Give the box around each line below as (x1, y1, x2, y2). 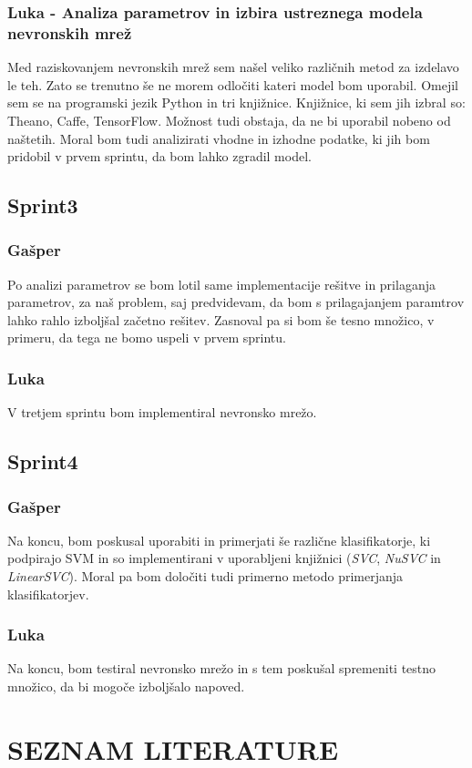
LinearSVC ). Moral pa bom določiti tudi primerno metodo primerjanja (7, 567, 404, 586)
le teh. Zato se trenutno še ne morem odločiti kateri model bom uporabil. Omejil (7, 75, 458, 94)
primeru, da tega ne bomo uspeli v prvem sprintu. (7, 328, 286, 347)
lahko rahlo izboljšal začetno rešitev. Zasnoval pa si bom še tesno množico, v (7, 310, 435, 329)
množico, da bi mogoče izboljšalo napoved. (7, 677, 245, 696)
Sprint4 (7, 447, 78, 476)
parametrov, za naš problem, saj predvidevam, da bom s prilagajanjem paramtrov (7, 292, 465, 312)
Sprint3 (7, 191, 78, 220)
